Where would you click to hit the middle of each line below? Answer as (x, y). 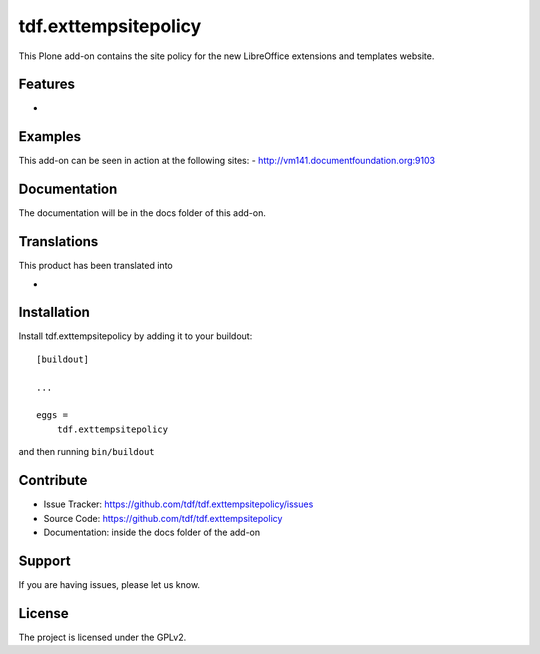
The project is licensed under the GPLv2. (102, 637)
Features (46, 84)
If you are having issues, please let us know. (109, 584)
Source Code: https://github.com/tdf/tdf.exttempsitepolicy (163, 518)
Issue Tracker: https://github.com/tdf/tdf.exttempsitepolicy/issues (178, 504)
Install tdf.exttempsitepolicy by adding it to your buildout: (135, 336)
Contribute (53, 480)
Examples (50, 136)
